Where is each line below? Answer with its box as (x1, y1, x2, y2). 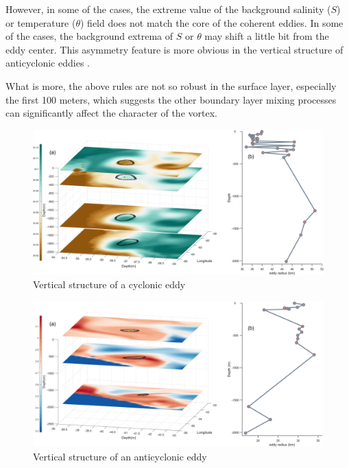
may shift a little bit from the (204, 29, 329, 43)
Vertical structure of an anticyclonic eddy (33, 449, 207, 463)
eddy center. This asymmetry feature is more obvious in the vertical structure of (5, 42, 344, 56)
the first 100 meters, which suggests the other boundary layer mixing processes (5, 92, 337, 106)
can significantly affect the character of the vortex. (5, 106, 217, 120)
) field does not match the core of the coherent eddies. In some (80, 15, 344, 30)
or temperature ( (5, 15, 76, 30)
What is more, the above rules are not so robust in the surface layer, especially (5, 78, 337, 93)
